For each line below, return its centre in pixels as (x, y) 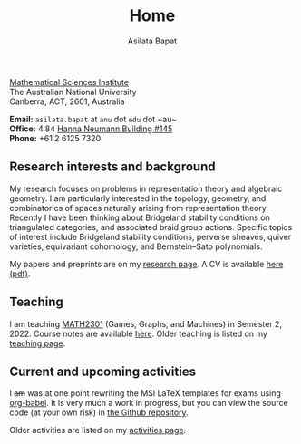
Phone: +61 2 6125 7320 (55, 138)
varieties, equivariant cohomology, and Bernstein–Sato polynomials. (136, 246)
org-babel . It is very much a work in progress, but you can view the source (149, 403)
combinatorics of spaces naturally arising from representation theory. (139, 208)
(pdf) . (20, 274)
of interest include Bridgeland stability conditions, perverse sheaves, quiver (150, 236)
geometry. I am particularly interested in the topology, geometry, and (138, 198)
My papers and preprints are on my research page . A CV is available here (146, 264)
